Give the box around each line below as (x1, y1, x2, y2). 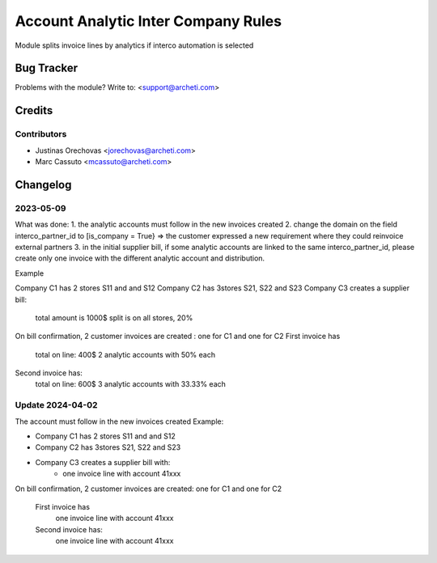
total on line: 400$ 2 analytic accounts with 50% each (35, 349, 216, 359)
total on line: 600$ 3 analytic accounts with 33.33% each (35, 379, 227, 389)
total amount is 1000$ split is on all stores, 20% (35, 312, 193, 323)
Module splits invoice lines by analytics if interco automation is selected (15, 40, 254, 50)
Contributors (15, 129, 67, 140)
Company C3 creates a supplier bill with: (35, 457, 171, 467)
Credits (15, 104, 53, 117)
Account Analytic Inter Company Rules (15, 12, 282, 30)
